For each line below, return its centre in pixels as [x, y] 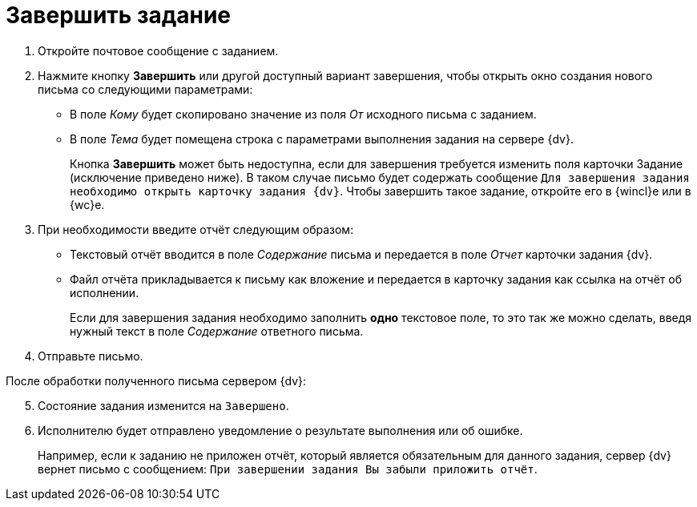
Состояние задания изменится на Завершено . [163, 405]
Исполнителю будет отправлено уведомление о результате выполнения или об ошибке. [280, 430]
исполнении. [105, 292]
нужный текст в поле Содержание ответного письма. [217, 331]
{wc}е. [87, 204]
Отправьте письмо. [91, 356]
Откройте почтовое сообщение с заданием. [158, 50]
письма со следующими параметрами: [145, 89]
